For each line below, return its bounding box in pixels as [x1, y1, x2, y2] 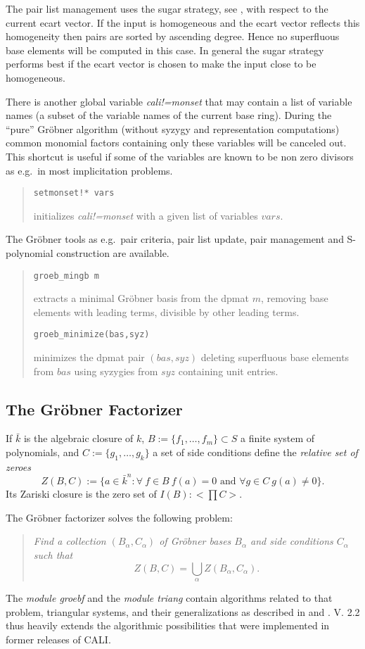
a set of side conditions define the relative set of [153, 445, 358, 460]
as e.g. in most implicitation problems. [6, 163, 173, 177]
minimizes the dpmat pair [33, 350, 145, 365]
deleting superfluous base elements [200, 350, 350, 365]
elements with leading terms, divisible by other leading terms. [33, 304, 300, 319]
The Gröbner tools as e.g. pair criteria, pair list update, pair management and [6, 232, 344, 246]
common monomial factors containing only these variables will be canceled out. [6, 135, 347, 150]
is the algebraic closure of [23, 431, 134, 446]
